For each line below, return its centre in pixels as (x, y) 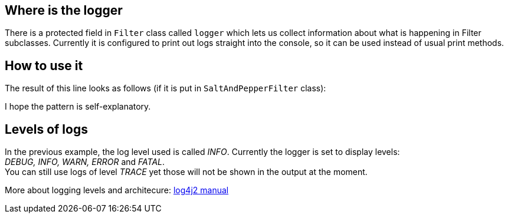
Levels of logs (46, 129)
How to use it (44, 65)
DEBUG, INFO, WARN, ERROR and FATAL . (85, 162)
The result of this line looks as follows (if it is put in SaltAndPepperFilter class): (165, 88)
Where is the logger (64, 10)
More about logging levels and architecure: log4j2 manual (117, 190)
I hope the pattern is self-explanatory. (78, 107)
